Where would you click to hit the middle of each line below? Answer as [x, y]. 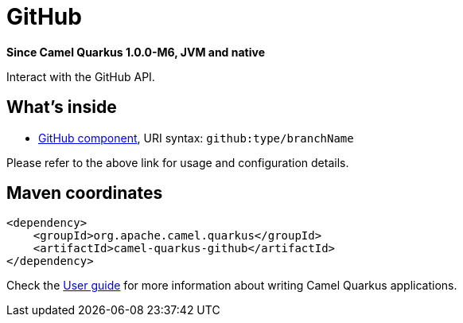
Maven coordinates [85, 193]
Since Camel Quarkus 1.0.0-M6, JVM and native [136, 52]
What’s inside [62, 107]
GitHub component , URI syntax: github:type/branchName [196, 138]
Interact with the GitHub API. [81, 76]
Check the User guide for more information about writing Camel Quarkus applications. [232, 286]
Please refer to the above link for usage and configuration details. [178, 162]
